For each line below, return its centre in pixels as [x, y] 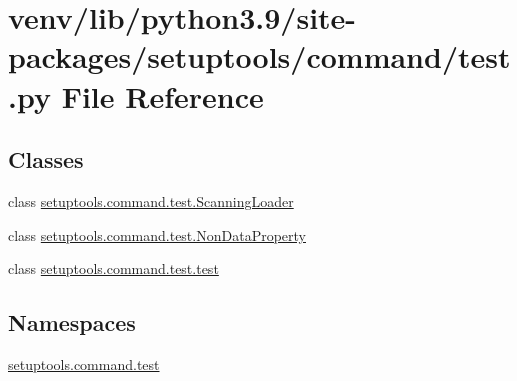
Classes [46, 159]
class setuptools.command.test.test [113, 268]
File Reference [162, 95]
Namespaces [72, 322]
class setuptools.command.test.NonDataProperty [157, 234]
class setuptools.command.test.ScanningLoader [151, 200]
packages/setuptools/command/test [259, 56]
